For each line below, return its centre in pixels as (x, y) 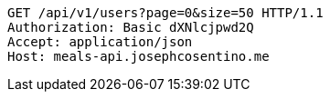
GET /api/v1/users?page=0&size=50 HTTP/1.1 (165, 13)
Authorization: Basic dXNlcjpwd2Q (131, 27)
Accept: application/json (100, 42)
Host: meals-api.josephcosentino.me (138, 56)
